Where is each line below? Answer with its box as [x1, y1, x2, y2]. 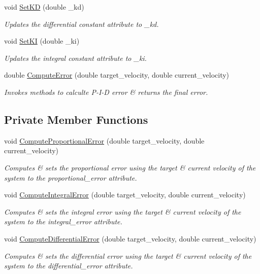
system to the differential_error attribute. [4, 260, 133, 271]
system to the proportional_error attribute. [4, 172, 137, 183]
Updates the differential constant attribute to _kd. [4, 18, 159, 29]
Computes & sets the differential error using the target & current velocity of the [4, 250, 252, 261]
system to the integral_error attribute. [4, 216, 122, 227]
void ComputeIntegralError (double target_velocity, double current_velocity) [4, 189, 246, 200]
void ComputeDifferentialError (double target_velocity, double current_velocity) [4, 233, 256, 244]
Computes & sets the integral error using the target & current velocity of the [4, 206, 241, 217]
